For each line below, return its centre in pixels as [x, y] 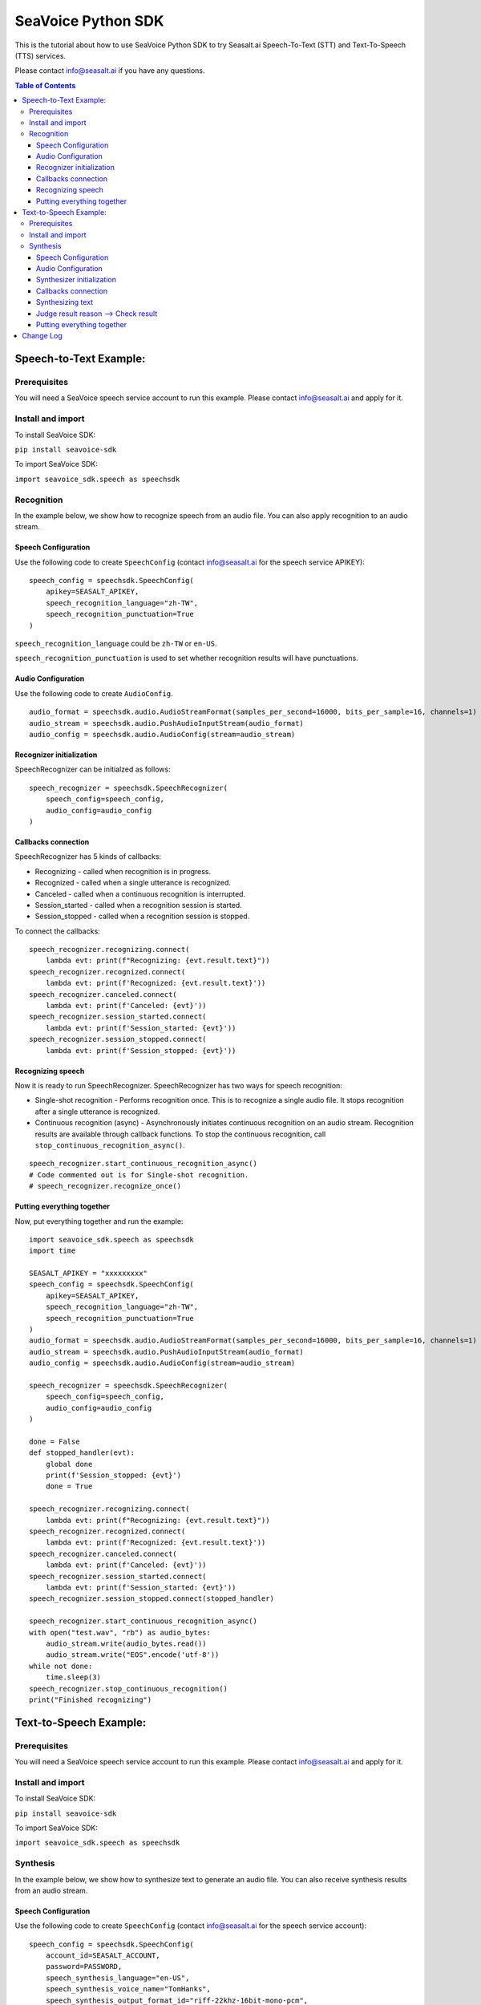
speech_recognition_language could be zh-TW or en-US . [116, 644]
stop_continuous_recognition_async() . [110, 1145]
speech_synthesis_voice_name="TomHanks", [128, 1989]
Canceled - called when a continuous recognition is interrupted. [140, 893]
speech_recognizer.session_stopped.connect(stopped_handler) [152, 1599]
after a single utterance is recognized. [97, 1112]
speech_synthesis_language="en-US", [117, 1978]
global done [69, 1464]
